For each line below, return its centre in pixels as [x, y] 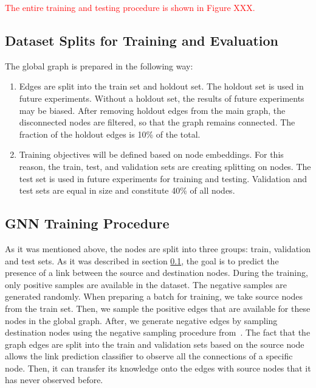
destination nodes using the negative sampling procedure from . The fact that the [158, 332]
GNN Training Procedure [87, 223]
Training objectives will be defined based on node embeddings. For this [151, 154]
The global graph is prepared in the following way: [99, 65]
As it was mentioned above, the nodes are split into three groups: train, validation [158, 248]
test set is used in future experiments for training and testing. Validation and [163, 178]
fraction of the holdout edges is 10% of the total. [110, 134]
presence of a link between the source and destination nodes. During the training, [156, 273]
